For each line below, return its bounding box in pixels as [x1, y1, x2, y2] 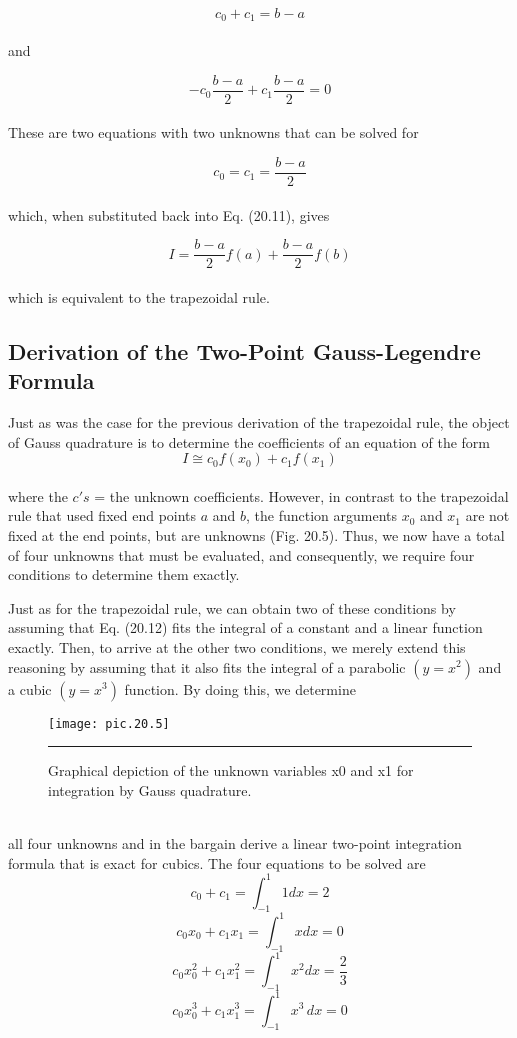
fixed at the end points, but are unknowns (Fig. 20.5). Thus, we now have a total [8, 524, 505, 545]
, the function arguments [246, 505, 398, 526]
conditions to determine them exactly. [8, 564, 240, 585]
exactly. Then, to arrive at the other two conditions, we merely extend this [8, 636, 466, 657]
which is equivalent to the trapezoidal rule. [8, 286, 270, 307]
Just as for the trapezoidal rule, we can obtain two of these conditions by [8, 597, 456, 618]
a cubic [8, 678, 52, 699]
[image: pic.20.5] [48, 716, 170, 731]
